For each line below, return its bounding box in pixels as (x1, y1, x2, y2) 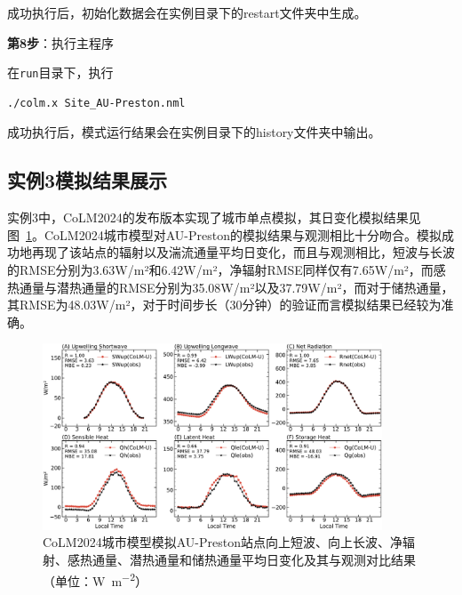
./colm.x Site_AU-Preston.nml (7, 96, 186, 109)
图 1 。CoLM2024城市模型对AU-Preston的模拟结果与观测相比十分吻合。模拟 (7, 225, 442, 244)
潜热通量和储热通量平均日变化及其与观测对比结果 (129, 551, 416, 568)
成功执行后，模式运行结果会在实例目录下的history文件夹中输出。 (7, 123, 381, 141)
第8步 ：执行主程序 (7, 33, 115, 52)
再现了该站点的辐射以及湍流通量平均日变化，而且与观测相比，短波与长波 (31, 243, 455, 261)
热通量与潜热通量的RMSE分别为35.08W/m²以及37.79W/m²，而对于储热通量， (7, 277, 454, 296)
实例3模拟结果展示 (7, 166, 168, 194)
